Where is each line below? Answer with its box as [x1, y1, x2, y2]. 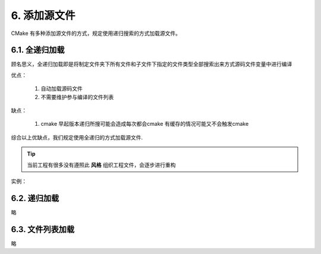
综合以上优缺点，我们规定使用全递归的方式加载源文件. [11, 134, 143, 141]
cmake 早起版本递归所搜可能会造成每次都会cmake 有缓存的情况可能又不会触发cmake [40, 120, 249, 128]
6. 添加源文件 [11, 9, 75, 22]
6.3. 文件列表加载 [11, 224, 74, 234]
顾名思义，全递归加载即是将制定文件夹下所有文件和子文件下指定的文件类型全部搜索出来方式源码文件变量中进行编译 [11, 61, 292, 68]
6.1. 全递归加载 [11, 45, 65, 55]
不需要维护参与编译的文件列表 [40, 93, 114, 100]
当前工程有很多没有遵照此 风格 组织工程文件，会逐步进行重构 [27, 161, 176, 169]
